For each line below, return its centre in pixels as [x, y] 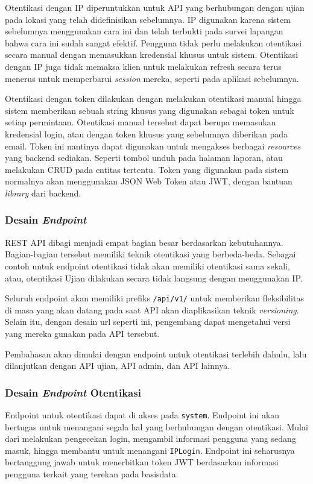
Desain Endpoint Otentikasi [73, 392]
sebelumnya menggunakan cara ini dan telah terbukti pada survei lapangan [144, 31]
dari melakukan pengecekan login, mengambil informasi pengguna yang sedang [150, 438]
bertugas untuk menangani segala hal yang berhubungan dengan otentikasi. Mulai [156, 426]
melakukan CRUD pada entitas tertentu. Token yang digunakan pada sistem [147, 169]
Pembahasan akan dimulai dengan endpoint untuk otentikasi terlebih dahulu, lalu [156, 354]
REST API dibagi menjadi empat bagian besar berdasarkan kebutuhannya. [144, 242]
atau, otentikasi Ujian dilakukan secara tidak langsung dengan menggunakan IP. [154, 278]
